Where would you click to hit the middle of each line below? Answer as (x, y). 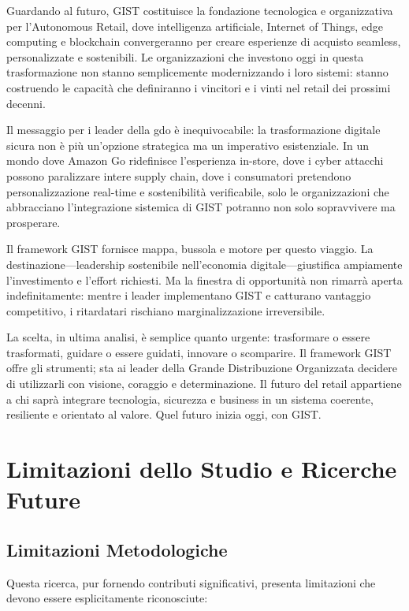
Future (43, 499)
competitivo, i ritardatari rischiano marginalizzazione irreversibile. (166, 310)
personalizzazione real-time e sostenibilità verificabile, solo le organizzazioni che (198, 191)
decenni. (26, 103)
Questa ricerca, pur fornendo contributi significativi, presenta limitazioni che (191, 582)
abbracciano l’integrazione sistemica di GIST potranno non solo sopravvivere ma (201, 207)
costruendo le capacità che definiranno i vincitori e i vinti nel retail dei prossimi (199, 87)
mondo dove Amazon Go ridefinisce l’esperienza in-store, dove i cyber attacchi (195, 160)
